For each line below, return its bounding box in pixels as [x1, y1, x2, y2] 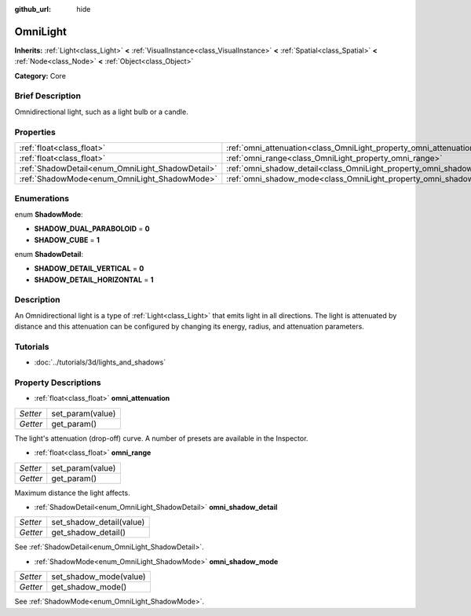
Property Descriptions [14, 377, 101, 388]
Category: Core [14, 71, 67, 80]
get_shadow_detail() [51, 527, 126, 538]
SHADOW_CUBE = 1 [34, 235, 100, 244]
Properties [14, 126, 57, 137]
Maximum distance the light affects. [14, 488, 130, 497]
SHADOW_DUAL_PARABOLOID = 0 [34, 224, 150, 233]
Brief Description [14, 90, 82, 101]
